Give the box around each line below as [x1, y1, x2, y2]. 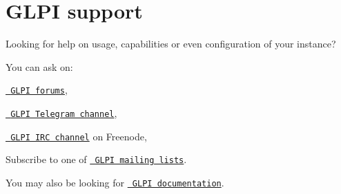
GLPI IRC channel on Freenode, [10, 129, 147, 143]
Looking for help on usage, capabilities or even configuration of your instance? [6, 36, 336, 51]
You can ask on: [6, 59, 73, 74]
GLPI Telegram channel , [10, 105, 117, 120]
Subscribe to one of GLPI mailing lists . [6, 152, 187, 166]
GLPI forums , [10, 83, 68, 97]
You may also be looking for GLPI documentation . [6, 175, 224, 189]
